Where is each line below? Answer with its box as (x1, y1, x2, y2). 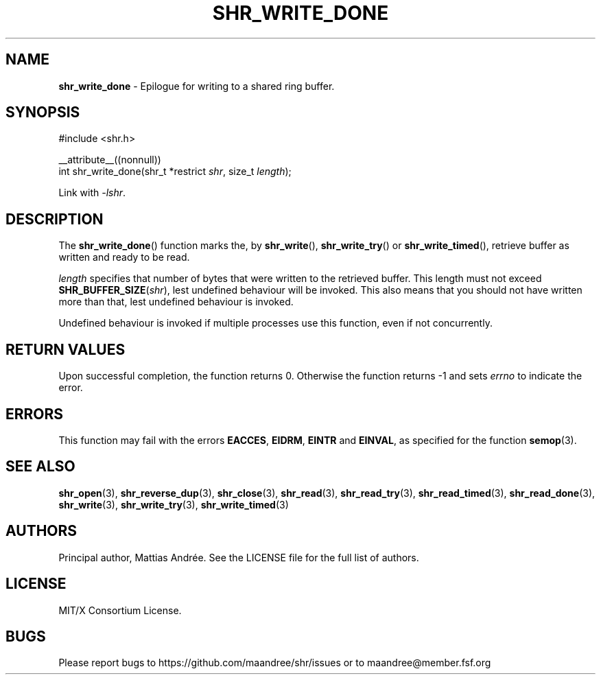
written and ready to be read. (58, 251, 190, 263)
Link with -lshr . (58, 187, 126, 199)
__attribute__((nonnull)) (58, 154, 161, 166)
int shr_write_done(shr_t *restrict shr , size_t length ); (58, 165, 292, 178)
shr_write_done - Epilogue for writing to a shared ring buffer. (58, 80, 335, 92)
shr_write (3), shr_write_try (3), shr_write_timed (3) (58, 498, 289, 511)
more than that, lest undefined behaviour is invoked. (58, 296, 294, 308)
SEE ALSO (5, 458, 75, 476)
